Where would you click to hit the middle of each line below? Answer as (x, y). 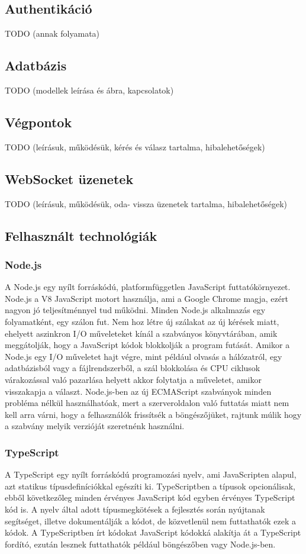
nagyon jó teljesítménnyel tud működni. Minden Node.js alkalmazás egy (135, 310)
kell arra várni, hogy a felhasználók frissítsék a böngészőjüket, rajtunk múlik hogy (153, 414)
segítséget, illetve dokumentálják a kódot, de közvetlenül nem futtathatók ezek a (151, 521)
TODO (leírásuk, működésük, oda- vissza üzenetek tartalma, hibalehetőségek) (146, 203)
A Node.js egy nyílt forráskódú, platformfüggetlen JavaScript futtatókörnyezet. (148, 287)
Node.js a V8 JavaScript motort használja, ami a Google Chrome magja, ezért (146, 298)
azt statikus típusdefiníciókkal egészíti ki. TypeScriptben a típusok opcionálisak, (150, 486)
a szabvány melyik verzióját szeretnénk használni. (95, 426)
